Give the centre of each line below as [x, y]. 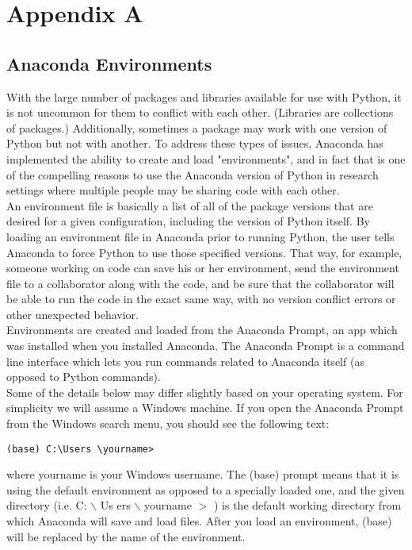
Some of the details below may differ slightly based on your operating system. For [205, 392]
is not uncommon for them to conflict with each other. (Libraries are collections [200, 112]
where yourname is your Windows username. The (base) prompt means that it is [203, 474]
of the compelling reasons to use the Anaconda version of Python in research [193, 174]
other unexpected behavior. [72, 314]
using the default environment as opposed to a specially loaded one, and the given [206, 489]
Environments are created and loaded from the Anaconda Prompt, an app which [202, 330]
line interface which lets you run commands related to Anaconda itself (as [185, 361]
